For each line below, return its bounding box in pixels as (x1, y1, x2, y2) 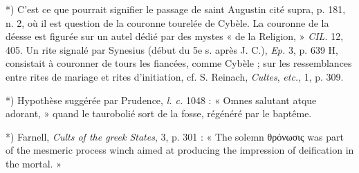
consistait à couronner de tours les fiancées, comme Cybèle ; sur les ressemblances (6, 56, 352, 70)
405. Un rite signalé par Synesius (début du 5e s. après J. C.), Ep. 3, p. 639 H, (6, 42, 338, 57)
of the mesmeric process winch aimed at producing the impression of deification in (6, 143, 354, 157)
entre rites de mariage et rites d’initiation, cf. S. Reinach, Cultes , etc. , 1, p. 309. (6, 69, 344, 83)
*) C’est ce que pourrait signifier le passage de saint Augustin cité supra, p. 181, (6, 2, 346, 16)
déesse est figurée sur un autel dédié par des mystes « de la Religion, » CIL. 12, (6, 29, 344, 43)
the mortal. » (6, 156, 62, 170)
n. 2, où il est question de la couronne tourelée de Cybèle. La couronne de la (6, 15, 329, 30)
